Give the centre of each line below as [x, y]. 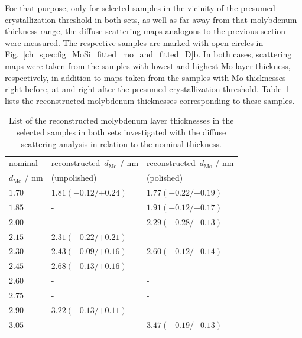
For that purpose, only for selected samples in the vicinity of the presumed [140, 8]
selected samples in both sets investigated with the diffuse [121, 131]
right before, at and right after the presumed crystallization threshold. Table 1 [147, 89]
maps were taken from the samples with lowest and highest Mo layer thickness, [148, 65]
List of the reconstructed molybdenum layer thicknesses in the [121, 120]
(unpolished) [74, 178]
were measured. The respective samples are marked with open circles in [134, 42]
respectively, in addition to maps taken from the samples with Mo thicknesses [145, 77]
